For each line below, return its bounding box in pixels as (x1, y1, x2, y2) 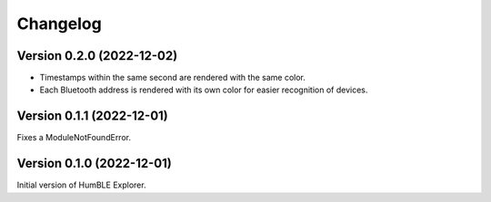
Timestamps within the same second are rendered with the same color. (39, 72, 306, 83)
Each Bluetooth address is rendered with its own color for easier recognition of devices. (39, 84, 368, 95)
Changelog (16, 14, 102, 34)
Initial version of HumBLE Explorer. (16, 179, 146, 190)
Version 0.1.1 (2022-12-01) (16, 109, 168, 124)
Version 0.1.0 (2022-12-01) (16, 156, 172, 171)
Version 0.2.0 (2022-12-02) (16, 48, 178, 63)
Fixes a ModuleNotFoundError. (16, 132, 132, 143)
